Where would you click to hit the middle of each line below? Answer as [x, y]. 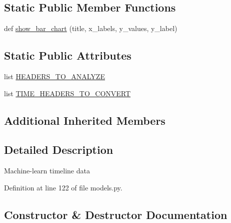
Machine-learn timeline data [47, 171]
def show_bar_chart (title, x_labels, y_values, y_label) [91, 28]
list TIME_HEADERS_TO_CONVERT [67, 93]
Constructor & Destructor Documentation [116, 214]
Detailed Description [59, 150]
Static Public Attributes [68, 55]
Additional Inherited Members [85, 120]
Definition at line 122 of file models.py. [63, 187]
